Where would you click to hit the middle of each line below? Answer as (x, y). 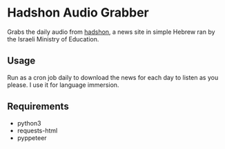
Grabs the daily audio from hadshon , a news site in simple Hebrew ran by (111, 32)
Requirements (38, 107)
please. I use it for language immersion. (63, 85)
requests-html (37, 130)
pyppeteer (32, 138)
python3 (29, 123)
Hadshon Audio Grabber (78, 13)
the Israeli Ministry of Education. (53, 39)
